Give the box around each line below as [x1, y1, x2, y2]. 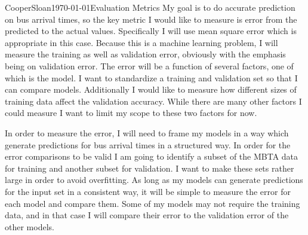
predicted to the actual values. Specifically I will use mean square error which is [5, 25, 297, 37]
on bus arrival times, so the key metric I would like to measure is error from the [5, 13, 297, 25]
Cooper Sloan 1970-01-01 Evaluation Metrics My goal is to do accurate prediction [5, 1, 295, 13]
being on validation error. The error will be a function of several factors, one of [5, 59, 294, 72]
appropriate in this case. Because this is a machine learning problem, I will [5, 36, 278, 48]
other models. [5, 220, 54, 233]
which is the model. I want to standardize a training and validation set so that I [5, 71, 298, 84]
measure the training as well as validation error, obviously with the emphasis [5, 48, 286, 60]
